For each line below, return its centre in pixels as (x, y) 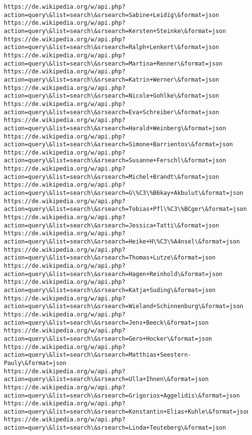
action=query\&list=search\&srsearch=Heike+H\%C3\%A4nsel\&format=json (122, 242)
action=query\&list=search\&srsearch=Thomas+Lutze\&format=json (110, 258)
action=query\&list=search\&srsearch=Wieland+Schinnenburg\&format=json (124, 306)
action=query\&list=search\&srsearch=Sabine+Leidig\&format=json (111, 15)
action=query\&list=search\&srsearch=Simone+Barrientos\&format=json (118, 145)
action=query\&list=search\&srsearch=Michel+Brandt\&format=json (111, 177)
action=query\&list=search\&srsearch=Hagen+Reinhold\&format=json (113, 274)
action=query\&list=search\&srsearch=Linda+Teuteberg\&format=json (115, 428)
